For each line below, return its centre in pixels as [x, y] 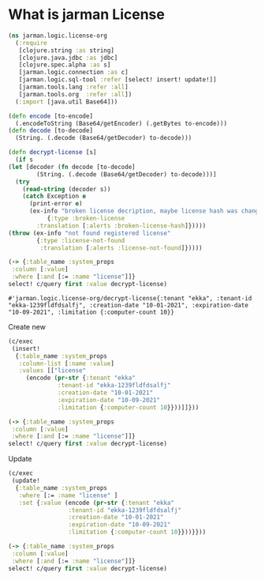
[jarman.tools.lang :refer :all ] [73, 87]
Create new [27, 326]
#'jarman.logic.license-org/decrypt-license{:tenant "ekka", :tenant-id [130, 298]
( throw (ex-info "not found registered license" [90, 233]
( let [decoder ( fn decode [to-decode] [72, 167]
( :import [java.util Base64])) [67, 102]
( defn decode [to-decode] [50, 131]
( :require [31, 43]
